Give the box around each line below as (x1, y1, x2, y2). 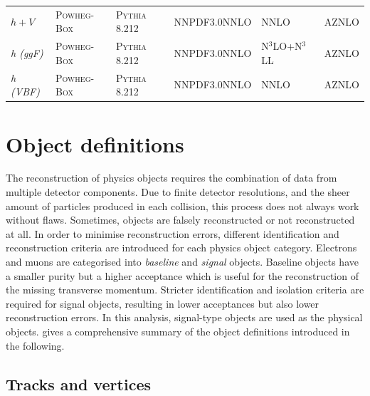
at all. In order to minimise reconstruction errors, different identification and (6, 226, 339, 241)
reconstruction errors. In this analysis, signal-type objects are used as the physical (6, 310, 363, 325)
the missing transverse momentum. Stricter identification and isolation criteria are (6, 282, 364, 297)
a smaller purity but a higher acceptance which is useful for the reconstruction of (6, 268, 359, 283)
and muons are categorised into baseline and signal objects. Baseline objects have (6, 254, 359, 269)
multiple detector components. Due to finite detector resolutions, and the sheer (6, 184, 350, 199)
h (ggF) (11, 45, 43, 60)
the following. (6, 338, 65, 353)
